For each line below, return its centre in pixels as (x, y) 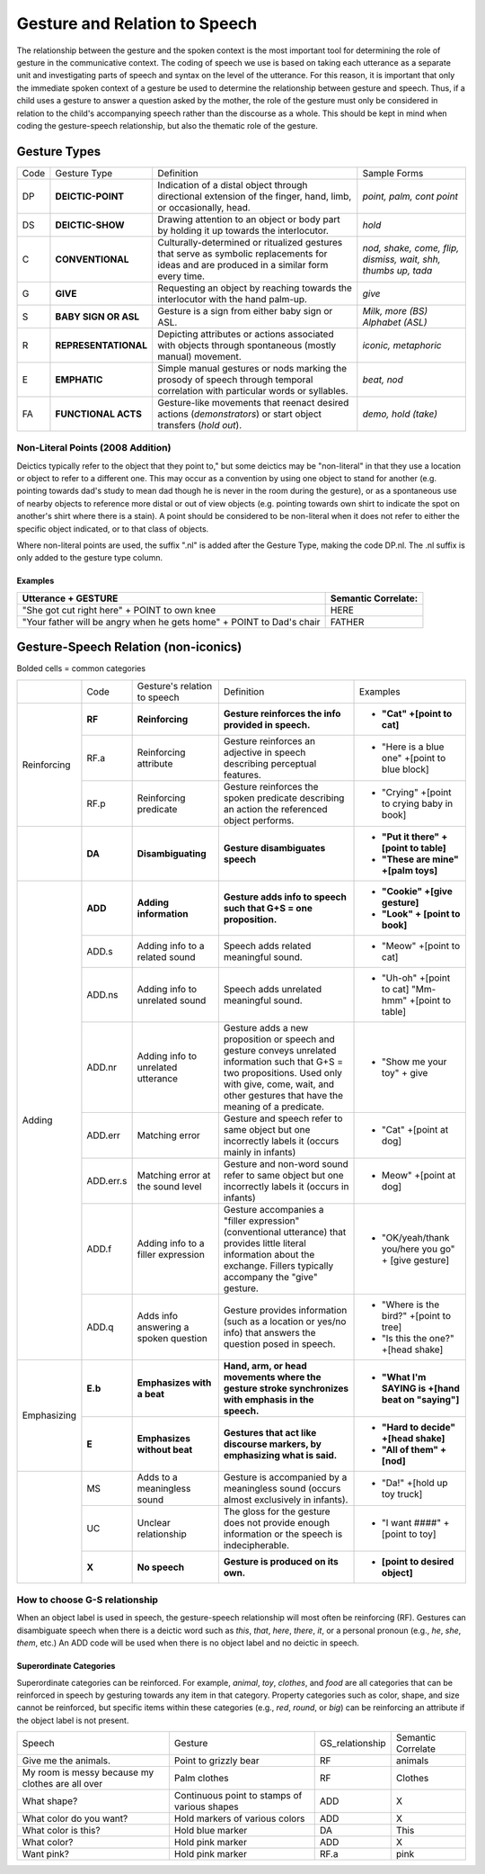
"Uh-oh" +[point (416, 978)
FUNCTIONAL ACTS (99, 414)
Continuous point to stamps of (238, 1796)
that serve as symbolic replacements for (242, 254)
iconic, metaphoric (402, 345)
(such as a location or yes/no (285, 1321)
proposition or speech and (279, 1039)
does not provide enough (277, 1522)
